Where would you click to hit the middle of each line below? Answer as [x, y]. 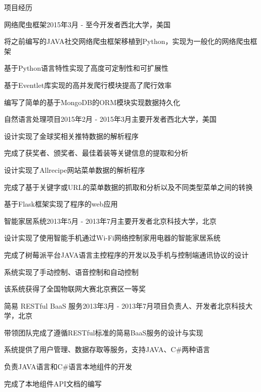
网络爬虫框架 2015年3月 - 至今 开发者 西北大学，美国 [87, 24]
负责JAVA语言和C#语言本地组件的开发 [68, 366]
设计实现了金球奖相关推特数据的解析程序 [71, 136]
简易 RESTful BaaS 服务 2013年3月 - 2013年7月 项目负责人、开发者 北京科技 [125, 305]
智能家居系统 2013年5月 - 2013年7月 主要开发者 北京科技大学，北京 [110, 220]
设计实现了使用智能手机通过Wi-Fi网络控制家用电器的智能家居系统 [112, 238]
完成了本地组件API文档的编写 [53, 383]
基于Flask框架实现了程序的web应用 [61, 204]
